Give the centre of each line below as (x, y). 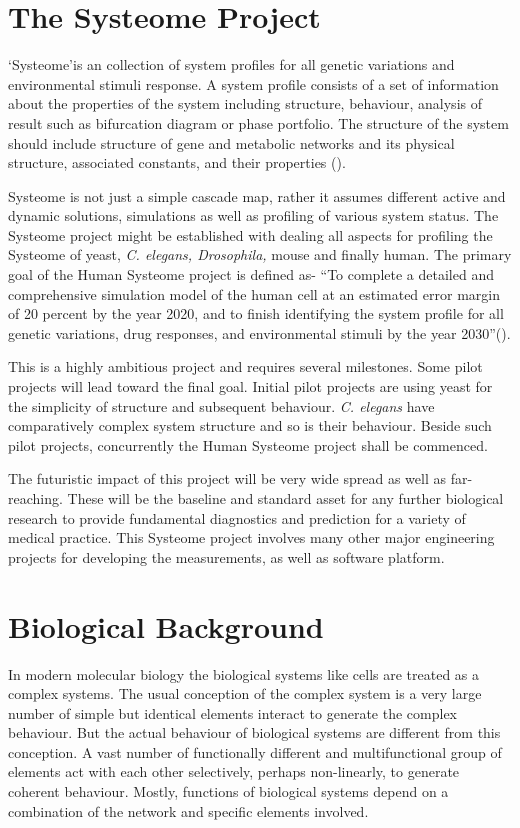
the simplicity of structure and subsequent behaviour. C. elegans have (221, 405)
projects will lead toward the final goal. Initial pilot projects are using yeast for (250, 386)
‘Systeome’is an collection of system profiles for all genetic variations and (231, 64)
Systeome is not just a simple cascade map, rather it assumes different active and (257, 195)
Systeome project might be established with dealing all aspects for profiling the (250, 234)
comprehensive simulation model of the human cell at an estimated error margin (254, 293)
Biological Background (166, 625)
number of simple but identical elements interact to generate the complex (233, 712)
